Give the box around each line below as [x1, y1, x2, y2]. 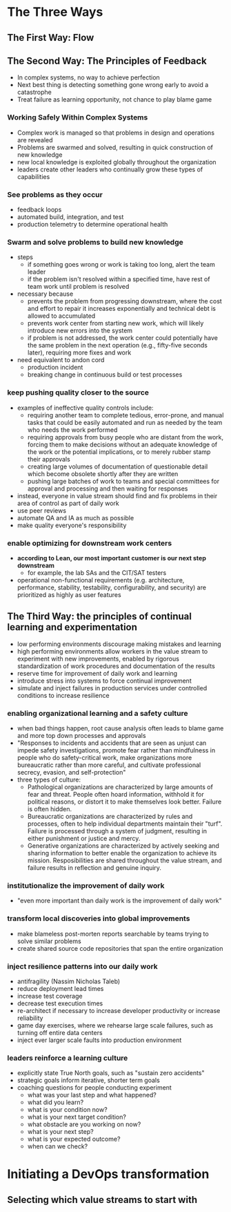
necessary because [17, 290, 74, 298]
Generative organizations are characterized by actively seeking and [27, 841, 219, 850]
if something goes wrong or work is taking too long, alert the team [27, 261, 215, 269]
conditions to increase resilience [17, 691, 110, 699]
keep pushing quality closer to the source [7, 388, 150, 397]
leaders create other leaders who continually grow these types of [17, 165, 203, 173]
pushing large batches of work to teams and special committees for [27, 477, 220, 485]
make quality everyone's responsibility [17, 521, 127, 529]
